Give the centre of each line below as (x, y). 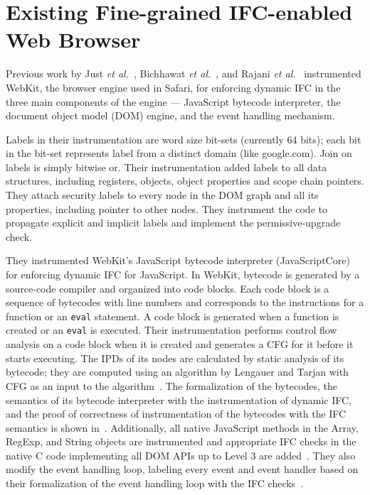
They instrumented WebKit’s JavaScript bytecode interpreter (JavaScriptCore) (178, 260)
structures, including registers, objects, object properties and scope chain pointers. (185, 181)
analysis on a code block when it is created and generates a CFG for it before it (180, 344)
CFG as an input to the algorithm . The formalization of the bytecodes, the (172, 385)
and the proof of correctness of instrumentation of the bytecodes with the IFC (176, 414)
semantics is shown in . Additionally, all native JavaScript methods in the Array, (182, 427)
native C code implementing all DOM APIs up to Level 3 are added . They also (181, 455)
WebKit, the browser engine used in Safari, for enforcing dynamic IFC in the (173, 87)
